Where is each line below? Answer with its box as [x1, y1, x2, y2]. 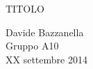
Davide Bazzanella [6, 24, 84, 39]
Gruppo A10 [6, 38, 59, 53]
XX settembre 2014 [6, 52, 87, 66]
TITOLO [6, 1, 44, 15]
